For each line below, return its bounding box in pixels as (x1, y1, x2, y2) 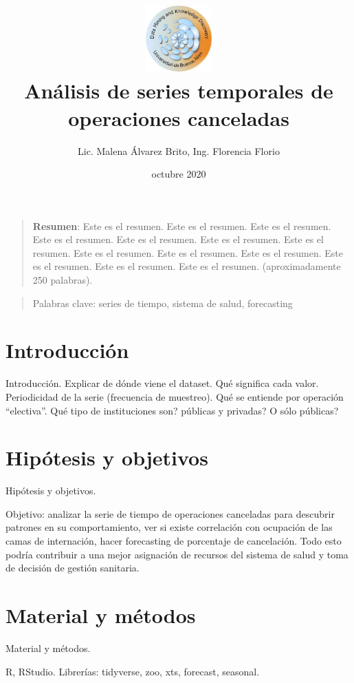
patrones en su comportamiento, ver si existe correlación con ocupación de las (5, 520, 333, 534)
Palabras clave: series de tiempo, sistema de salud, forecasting (32, 295, 293, 310)
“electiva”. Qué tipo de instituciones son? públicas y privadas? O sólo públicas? (5, 403, 339, 417)
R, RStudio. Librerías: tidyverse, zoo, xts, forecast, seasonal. (5, 664, 260, 678)
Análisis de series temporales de (24, 76, 333, 105)
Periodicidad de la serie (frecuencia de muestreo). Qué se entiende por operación (5, 389, 344, 403)
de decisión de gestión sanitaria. (5, 560, 140, 575)
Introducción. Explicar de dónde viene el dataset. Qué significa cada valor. (5, 376, 319, 390)
